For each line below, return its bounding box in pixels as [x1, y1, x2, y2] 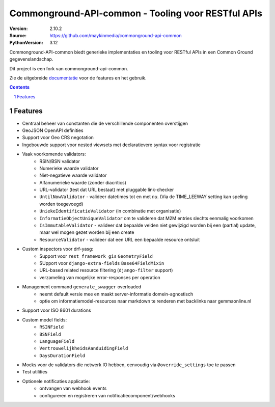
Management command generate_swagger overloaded [22, 284, 142, 290]
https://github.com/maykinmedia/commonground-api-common [49, 32, 182, 38]
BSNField [39, 331, 61, 337]
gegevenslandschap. [9, 56, 53, 62]
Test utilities [22, 369, 48, 375]
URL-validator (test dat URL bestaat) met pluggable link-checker [39, 186, 174, 193]
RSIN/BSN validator [39, 158, 80, 164]
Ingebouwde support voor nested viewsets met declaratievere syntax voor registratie [22, 142, 201, 148]
